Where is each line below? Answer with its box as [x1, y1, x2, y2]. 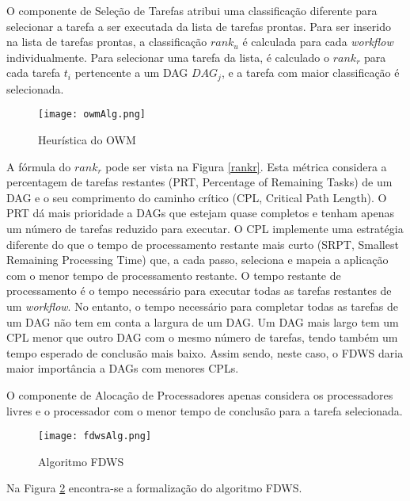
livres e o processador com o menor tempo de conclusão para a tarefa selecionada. [6, 402, 403, 419]
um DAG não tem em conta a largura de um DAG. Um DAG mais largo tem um [6, 313, 399, 330]
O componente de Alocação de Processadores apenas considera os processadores [6, 386, 393, 403]
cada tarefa [6, 64, 61, 81]
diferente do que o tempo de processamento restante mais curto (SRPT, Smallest [6, 235, 399, 252]
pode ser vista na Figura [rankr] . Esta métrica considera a [105, 158, 387, 174]
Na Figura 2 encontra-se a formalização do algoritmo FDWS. [6, 480, 302, 496]
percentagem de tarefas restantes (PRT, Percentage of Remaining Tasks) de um [6, 174, 393, 190]
